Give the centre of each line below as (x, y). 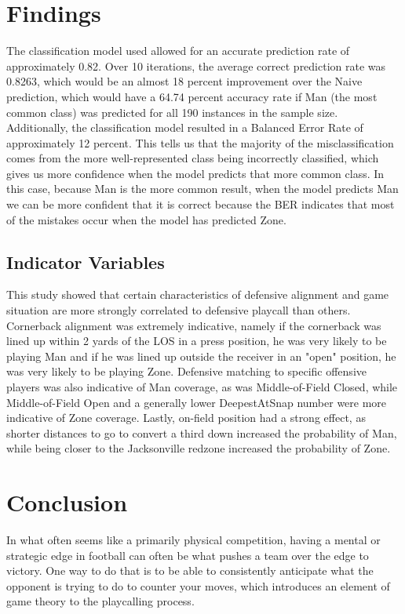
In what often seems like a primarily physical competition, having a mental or (193, 540)
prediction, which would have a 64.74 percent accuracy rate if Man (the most (192, 96)
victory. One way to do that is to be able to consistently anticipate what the (190, 570)
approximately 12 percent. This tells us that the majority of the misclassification (200, 142)
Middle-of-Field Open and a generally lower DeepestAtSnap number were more (197, 402)
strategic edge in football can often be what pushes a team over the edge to (188, 555)
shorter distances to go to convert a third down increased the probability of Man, (202, 432)
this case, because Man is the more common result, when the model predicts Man (202, 189)
